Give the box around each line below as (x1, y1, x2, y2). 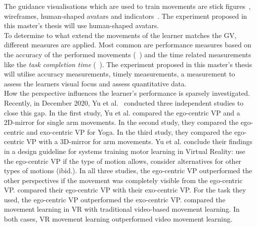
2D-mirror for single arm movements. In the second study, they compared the (4, 117, 239, 127)
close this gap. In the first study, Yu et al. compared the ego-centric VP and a (4, 107, 240, 117)
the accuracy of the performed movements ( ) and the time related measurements (4, 49, 252, 59)
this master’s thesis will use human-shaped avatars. (4, 20, 159, 31)
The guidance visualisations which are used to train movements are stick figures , (4, 1, 251, 11)
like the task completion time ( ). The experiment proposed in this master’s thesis (4, 59, 252, 69)
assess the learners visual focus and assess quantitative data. (4, 78, 187, 88)
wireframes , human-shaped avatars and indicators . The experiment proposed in (4, 10, 247, 21)
